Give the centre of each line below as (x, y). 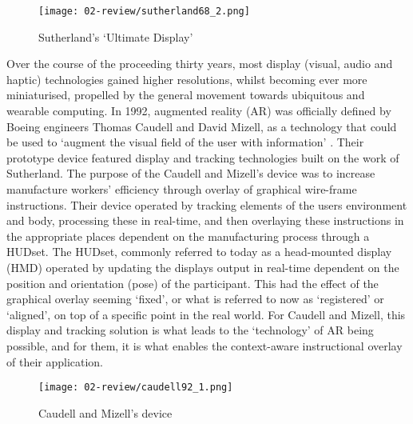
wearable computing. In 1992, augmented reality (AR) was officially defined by (199, 111)
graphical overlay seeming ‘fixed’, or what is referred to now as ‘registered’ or (195, 299)
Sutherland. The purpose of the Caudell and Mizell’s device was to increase (191, 173)
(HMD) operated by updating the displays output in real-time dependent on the (203, 267)
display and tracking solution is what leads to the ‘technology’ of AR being (190, 330)
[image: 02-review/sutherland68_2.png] (144, 11)
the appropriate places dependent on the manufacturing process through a (188, 236)
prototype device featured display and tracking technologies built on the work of (203, 157)
